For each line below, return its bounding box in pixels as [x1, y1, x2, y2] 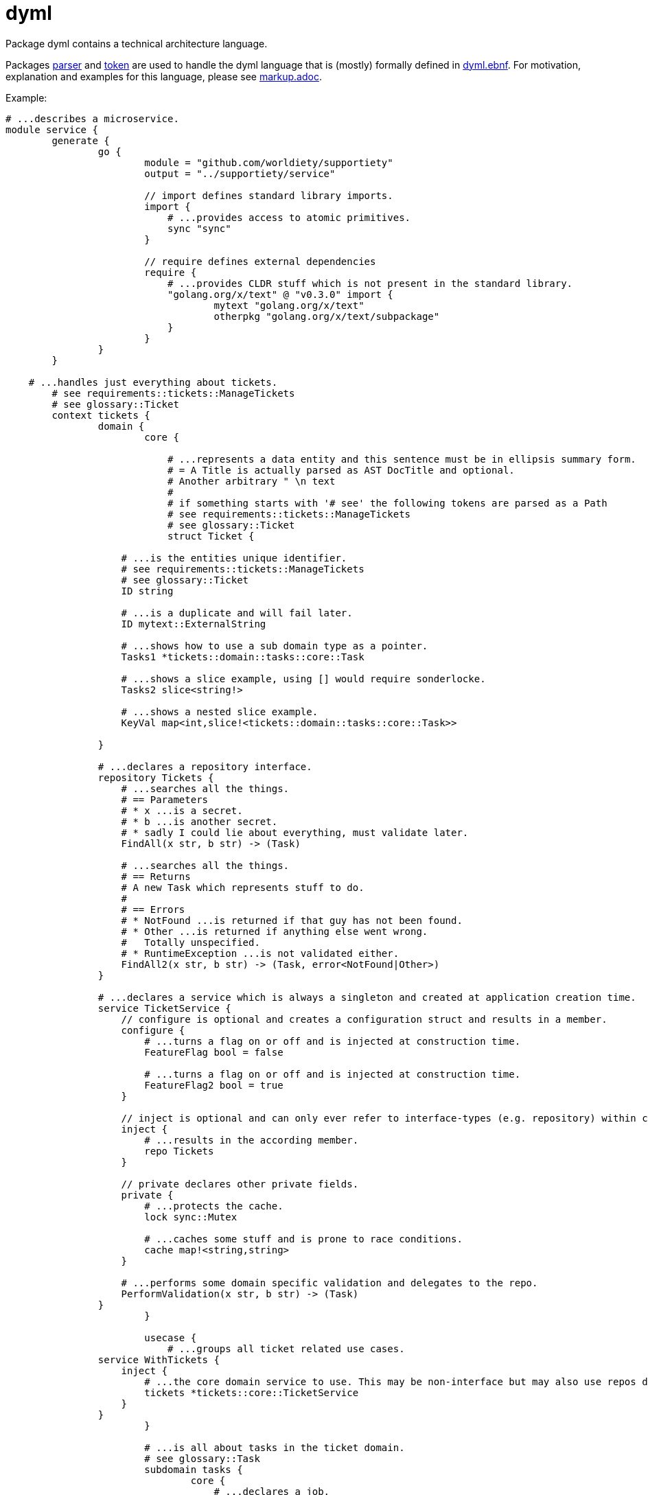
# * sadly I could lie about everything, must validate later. [121, 826, 469, 838]
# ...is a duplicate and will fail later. [121, 607, 353, 618]
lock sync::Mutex [144, 1211, 238, 1222]
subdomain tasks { [144, 1463, 243, 1475]
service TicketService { [97, 1002, 231, 1014]
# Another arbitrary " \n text [167, 475, 336, 487]
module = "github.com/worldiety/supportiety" [144, 157, 393, 168]
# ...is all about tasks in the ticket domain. [144, 1441, 405, 1453]
